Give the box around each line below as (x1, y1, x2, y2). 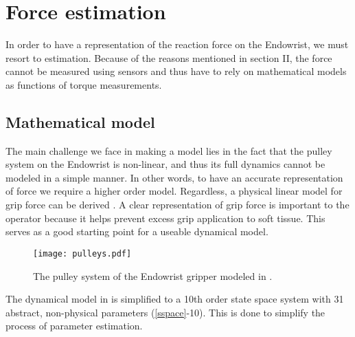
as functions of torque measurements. (5, 77, 162, 91)
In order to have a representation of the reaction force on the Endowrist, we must (5, 37, 349, 52)
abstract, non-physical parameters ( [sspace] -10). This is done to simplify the (5, 305, 325, 319)
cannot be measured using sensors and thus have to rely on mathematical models (5, 64, 347, 78)
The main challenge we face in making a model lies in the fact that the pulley (5, 143, 332, 157)
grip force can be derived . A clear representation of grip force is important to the (5, 197, 350, 212)
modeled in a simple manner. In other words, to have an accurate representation (5, 170, 343, 184)
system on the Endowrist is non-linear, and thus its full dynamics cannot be (5, 157, 325, 171)
